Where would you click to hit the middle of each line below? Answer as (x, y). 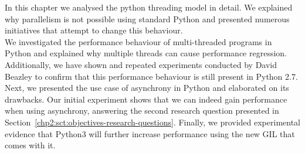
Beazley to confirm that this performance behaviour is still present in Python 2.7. (151, 76)
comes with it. (30, 145)
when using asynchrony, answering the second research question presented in (142, 110)
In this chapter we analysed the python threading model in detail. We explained (149, 7)
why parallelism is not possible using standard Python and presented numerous (147, 18)
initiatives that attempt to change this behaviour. (94, 30)
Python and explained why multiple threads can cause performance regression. (146, 53)
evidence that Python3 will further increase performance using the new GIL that (150, 133)
